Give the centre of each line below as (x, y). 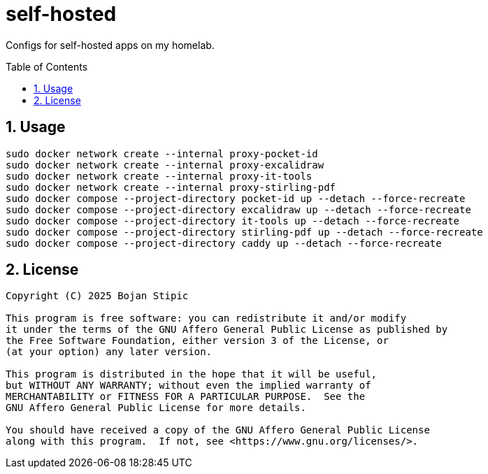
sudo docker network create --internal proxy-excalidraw (165, 165)
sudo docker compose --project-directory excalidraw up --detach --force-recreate (238, 209)
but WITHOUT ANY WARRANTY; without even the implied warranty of (188, 386)
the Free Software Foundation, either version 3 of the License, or (197, 341)
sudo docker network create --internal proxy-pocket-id (162, 153)
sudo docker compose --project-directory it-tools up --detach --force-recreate (233, 221)
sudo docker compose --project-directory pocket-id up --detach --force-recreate (236, 198)
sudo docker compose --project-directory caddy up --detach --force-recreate (224, 243)
